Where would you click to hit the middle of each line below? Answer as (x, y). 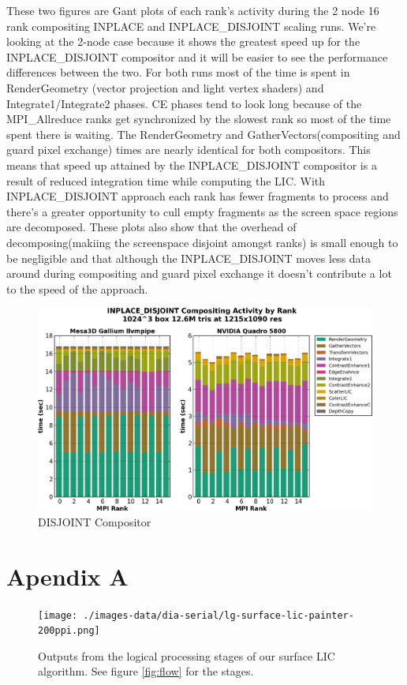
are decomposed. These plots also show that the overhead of (151, 227)
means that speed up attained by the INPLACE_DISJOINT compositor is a (192, 165)
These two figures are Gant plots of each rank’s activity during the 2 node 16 (193, 10)
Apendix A (67, 576)
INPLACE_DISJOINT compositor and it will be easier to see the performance (197, 56)
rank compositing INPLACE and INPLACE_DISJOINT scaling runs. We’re (191, 26)
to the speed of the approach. (77, 288)
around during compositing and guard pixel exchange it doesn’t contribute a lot (199, 273)
